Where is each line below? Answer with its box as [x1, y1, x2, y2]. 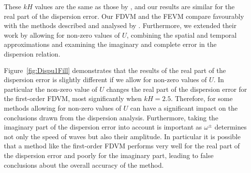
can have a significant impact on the [130, 102, 238, 113]
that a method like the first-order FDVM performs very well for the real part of [4, 141, 240, 151]
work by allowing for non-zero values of [4, 29, 120, 40]
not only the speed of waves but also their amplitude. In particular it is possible [4, 131, 241, 141]
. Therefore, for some [171, 93, 233, 103]
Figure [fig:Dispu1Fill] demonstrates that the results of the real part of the [4, 65, 226, 75]
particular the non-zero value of [4, 84, 98, 94]
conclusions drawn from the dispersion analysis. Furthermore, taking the [4, 112, 219, 122]
